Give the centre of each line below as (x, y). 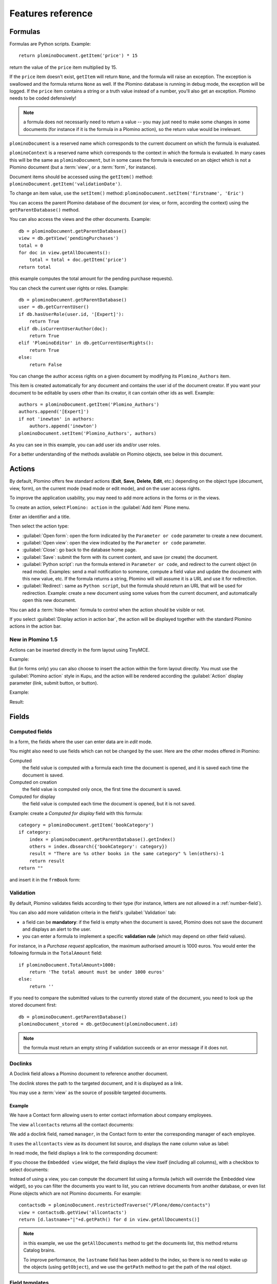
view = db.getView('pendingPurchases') (69, 238)
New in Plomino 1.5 (34, 639)
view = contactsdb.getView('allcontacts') (73, 1212)
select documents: (29, 1169)
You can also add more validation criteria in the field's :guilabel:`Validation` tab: (93, 913)
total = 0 (31, 246)
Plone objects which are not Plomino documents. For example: (75, 1193)
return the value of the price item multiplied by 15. (63, 67)
